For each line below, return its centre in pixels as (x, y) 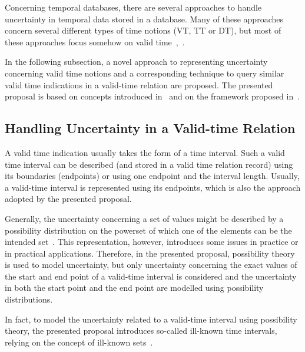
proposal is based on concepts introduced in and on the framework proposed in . (152, 96)
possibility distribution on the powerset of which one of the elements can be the (148, 230)
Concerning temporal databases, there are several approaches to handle (133, 7)
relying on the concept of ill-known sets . (79, 342)
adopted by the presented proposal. (68, 199)
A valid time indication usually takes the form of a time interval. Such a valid (145, 152)
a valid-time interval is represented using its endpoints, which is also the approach (153, 187)
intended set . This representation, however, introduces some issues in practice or (152, 242)
